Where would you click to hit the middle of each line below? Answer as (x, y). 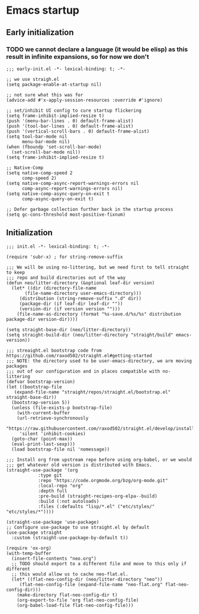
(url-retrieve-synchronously (53, 418)
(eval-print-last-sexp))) (44, 444)
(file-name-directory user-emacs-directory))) (83, 293)
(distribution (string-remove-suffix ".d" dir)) (81, 298)
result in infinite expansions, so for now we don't (78, 56)
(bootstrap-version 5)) (41, 402)
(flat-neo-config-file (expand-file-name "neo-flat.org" (91, 584)
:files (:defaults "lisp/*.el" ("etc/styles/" (96, 506)
